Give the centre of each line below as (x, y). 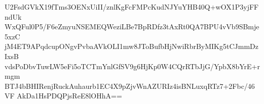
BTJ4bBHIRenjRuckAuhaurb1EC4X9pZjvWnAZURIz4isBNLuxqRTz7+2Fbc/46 (130, 86)
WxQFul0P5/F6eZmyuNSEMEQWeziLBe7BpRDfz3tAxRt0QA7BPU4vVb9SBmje (132, 27)
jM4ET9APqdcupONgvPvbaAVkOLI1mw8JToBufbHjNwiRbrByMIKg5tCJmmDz (132, 46)
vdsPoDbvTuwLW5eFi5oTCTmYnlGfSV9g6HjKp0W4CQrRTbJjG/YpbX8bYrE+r (132, 66)
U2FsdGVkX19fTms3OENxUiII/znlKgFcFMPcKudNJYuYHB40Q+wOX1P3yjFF (132, 7)
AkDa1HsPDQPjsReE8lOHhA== (69, 96)
